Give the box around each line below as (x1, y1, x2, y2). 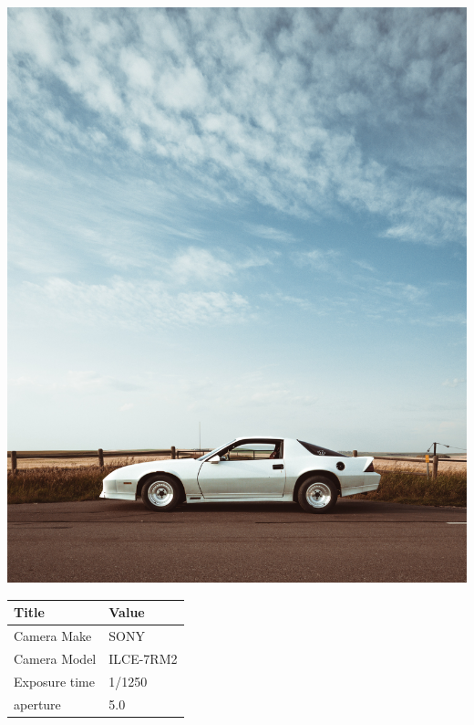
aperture (14, 694, 61, 713)
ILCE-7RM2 (108, 648, 178, 667)
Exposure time (14, 671, 95, 690)
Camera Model (14, 648, 97, 667)
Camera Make (14, 626, 92, 646)
